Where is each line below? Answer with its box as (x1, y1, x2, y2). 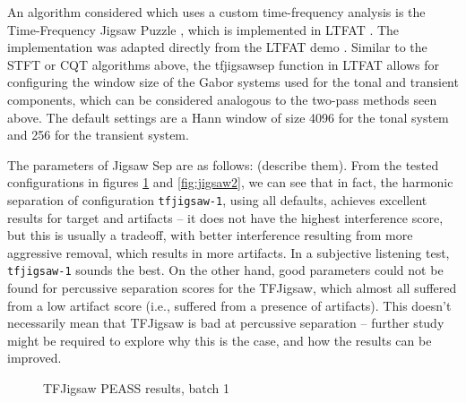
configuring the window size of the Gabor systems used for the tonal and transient (7, 73, 459, 91)
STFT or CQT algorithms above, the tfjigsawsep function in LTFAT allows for (7, 55, 440, 73)
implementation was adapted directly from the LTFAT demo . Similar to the (7, 38, 427, 56)
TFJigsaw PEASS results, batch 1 (43, 379, 229, 397)
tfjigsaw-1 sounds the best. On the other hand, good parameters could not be (7, 261, 444, 279)
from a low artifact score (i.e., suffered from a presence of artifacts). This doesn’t (7, 296, 452, 314)
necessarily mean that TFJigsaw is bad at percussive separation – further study (7, 313, 444, 332)
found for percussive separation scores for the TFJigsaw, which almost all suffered (7, 279, 457, 297)
